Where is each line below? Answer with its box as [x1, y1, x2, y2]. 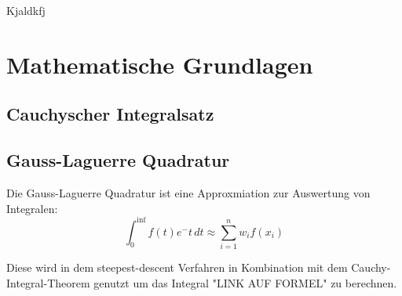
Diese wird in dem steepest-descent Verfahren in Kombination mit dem [6, 258, 348, 275]
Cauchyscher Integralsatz [6, 102, 214, 126]
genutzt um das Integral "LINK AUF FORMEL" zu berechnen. [93, 274, 397, 291]
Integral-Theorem [6, 274, 90, 291]
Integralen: [6, 200, 58, 216]
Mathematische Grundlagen [6, 48, 313, 80]
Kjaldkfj [6, 2, 46, 18]
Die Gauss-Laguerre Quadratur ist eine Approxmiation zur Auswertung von [6, 184, 371, 200]
